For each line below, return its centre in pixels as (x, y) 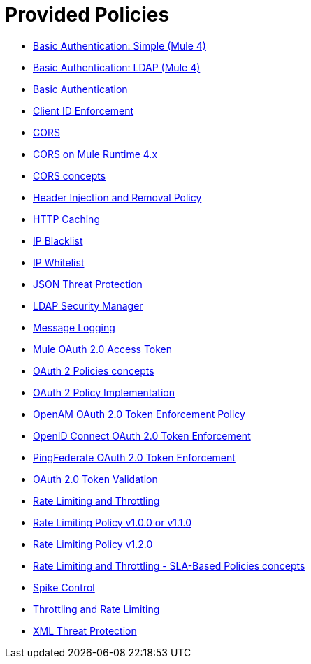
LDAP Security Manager (88, 305)
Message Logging (74, 327)
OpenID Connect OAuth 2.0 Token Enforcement (142, 435)
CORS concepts (70, 175)
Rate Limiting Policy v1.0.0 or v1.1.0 (113, 522)
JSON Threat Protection (88, 284)
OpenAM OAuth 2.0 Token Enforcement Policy (139, 414)
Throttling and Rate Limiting (96, 609)
